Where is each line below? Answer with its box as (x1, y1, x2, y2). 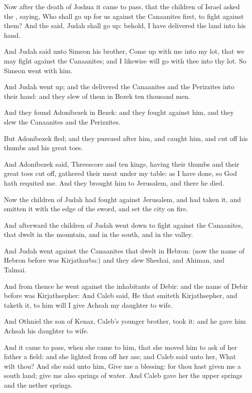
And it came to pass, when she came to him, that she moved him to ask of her (4, 342, 237, 352)
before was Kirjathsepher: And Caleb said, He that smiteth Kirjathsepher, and (4, 290, 237, 300)
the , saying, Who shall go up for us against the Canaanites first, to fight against (4, 11, 244, 21)
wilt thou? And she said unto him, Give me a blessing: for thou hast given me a (4, 361, 241, 371)
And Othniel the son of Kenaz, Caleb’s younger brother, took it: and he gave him (4, 316, 246, 326)
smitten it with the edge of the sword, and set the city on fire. (4, 204, 188, 214)
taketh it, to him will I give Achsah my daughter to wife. (4, 299, 173, 310)
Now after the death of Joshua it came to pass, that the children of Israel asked (4, 1, 240, 11)
